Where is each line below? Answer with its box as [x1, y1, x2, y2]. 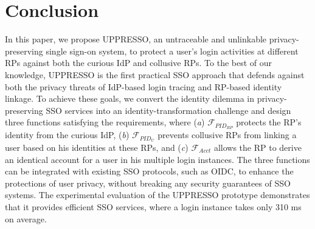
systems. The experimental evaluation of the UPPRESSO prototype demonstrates [5, 188, 310, 201]
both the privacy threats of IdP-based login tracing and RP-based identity [5, 80, 282, 93]
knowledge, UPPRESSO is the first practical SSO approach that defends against [5, 68, 305, 81]
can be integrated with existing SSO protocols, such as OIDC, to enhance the [5, 165, 294, 178]
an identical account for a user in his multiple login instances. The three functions [5, 153, 310, 165]
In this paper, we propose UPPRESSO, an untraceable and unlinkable [5, 33, 267, 45]
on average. [5, 212, 47, 225]
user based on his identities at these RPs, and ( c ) [5, 141, 189, 153]
